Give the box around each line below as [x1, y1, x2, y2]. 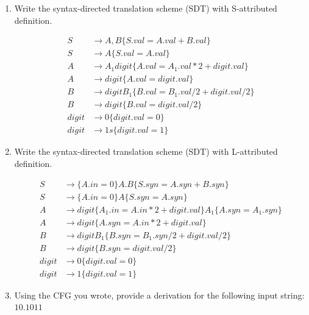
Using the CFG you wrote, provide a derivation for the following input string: [14, 288, 305, 301]
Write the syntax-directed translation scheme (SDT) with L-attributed [14, 145, 278, 158]
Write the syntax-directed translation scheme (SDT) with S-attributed [14, 2, 277, 14]
